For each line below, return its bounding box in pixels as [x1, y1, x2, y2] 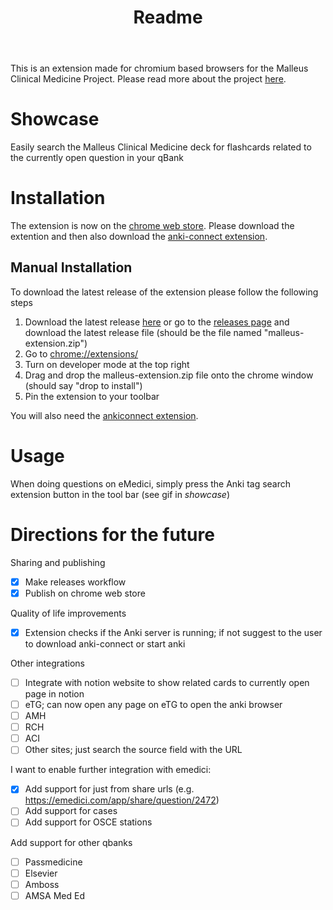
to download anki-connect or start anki [24, 637, 186, 650]
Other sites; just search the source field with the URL [24, 744, 243, 756]
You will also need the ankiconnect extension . [10, 409, 199, 421]
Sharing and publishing [10, 556, 106, 568]
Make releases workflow [24, 576, 127, 588]
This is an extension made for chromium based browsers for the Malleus [10, 62, 309, 75]
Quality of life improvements [10, 607, 127, 619]
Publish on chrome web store [24, 587, 146, 599]
